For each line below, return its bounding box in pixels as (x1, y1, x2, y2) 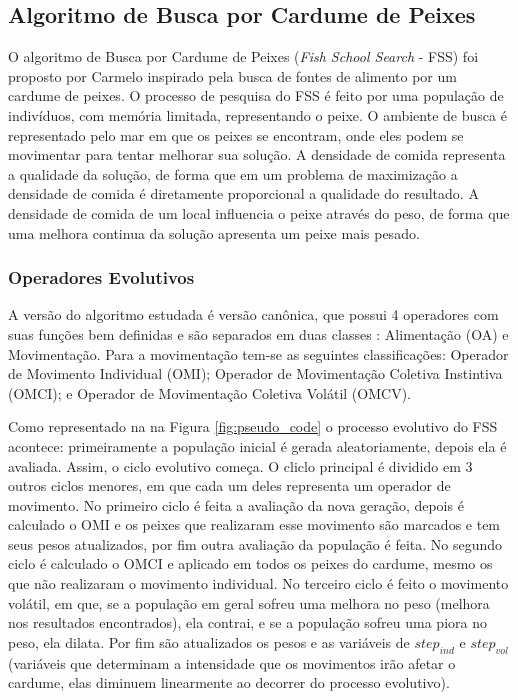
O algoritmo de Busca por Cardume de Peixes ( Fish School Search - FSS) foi (8, 46, 479, 67)
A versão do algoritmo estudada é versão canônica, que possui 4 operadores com (8, 304, 499, 325)
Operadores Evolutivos (8, 265, 195, 290)
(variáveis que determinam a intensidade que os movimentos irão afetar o (8, 652, 456, 673)
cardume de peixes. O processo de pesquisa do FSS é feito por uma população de (8, 85, 504, 106)
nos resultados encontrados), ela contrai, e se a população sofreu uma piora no (8, 612, 487, 633)
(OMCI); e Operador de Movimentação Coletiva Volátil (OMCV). (8, 382, 411, 403)
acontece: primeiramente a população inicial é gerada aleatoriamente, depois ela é (8, 435, 507, 456)
